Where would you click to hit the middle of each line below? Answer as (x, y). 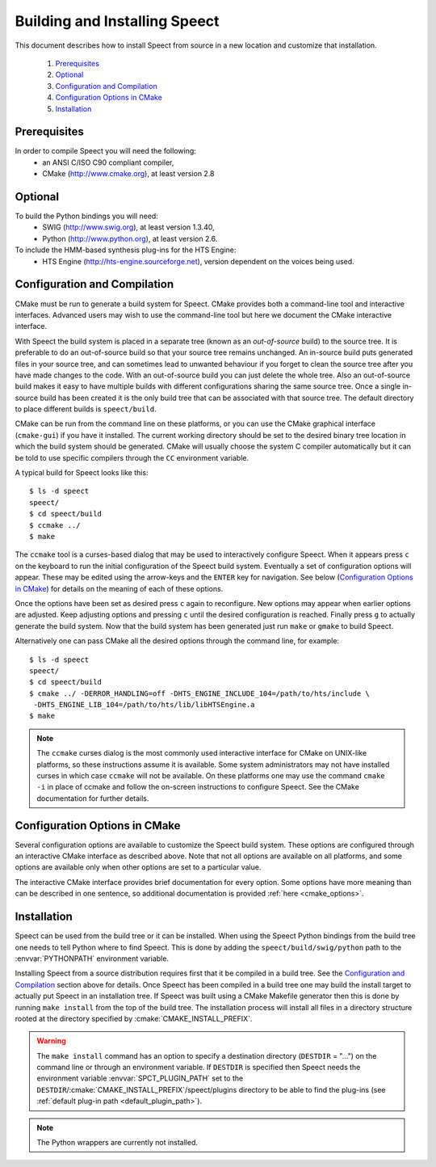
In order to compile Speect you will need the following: (106, 151)
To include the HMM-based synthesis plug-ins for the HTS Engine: (126, 250)
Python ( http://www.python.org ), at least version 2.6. (130, 238)
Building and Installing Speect (117, 21)
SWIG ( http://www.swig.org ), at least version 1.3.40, (129, 227)
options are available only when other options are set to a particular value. (138, 867)
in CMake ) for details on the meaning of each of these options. (119, 588)
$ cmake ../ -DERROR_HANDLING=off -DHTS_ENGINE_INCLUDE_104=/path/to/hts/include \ (200, 693)
